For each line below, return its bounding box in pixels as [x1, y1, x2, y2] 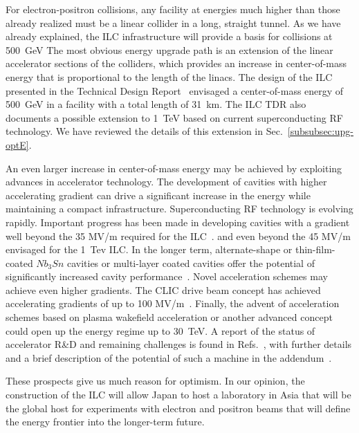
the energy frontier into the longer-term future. [6, 414, 205, 429]
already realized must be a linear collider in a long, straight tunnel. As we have [6, 15, 341, 30]
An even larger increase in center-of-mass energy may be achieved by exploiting [6, 160, 342, 175]
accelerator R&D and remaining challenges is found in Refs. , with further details [6, 337, 352, 351]
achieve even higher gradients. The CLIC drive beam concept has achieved [6, 282, 321, 297]
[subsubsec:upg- [287, 124, 353, 138]
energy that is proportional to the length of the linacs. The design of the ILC [6, 69, 333, 84]
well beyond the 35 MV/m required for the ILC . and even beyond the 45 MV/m [6, 228, 351, 243]
